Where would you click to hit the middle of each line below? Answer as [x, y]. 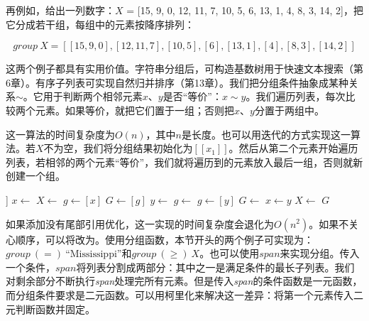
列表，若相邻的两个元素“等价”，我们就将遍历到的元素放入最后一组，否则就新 [184, 162]
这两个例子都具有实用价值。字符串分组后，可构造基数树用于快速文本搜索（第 [184, 69]
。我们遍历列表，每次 [296, 96]
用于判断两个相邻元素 [93, 96]
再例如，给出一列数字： [60, 10]
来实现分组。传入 [320, 253]
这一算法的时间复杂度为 [60, 134]
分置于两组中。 [289, 110]
